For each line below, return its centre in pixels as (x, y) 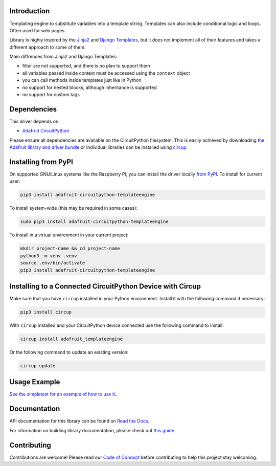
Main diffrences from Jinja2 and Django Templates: (63, 57)
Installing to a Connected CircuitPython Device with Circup (105, 286)
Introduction (30, 11)
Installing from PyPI (41, 162)
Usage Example (35, 382)
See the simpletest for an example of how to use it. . (63, 394)
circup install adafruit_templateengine (71, 339)
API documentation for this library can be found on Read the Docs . (79, 421)
